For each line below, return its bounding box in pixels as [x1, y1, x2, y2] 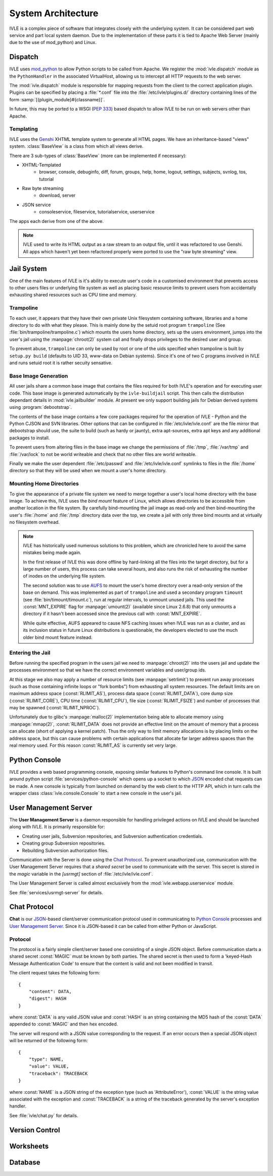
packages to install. [9, 435, 50, 441]
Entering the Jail [9, 649, 51, 656]
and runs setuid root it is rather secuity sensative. [9, 360, 113, 366]
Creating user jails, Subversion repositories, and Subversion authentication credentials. [22, 833, 203, 839]
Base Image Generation [9, 372, 68, 380]
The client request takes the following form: [9, 970, 101, 976]
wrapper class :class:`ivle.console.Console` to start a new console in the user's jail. [9, 790, 182, 796]
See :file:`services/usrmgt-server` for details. [9, 889, 103, 895]
